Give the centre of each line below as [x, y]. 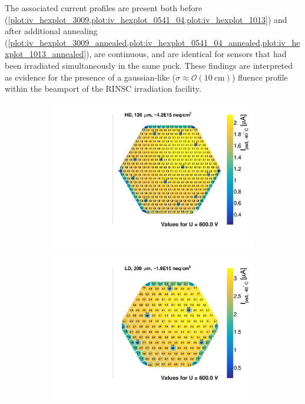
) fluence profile [260, 77]
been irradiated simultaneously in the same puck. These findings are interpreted [149, 65]
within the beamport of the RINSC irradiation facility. [103, 89]
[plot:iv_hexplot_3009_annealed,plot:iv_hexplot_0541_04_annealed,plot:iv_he [154, 42]
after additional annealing [51, 31]
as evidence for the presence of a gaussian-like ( [90, 77]
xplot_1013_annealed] [46, 54]
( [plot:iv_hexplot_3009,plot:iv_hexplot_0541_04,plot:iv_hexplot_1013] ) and [146, 19]
